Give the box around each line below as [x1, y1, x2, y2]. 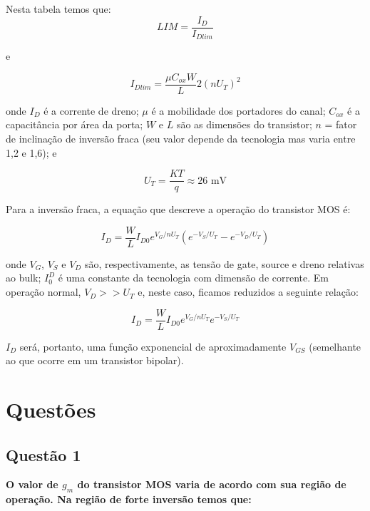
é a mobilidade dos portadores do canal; [151, 103, 326, 118]
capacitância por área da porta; [6, 117, 143, 132]
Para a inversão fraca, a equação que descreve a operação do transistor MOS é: [6, 202, 351, 217]
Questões [6, 395, 96, 424]
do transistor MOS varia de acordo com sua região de [77, 477, 346, 492]
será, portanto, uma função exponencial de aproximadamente [19, 339, 287, 353]
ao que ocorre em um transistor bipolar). [6, 353, 184, 368]
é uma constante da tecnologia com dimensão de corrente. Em [58, 270, 329, 285]
